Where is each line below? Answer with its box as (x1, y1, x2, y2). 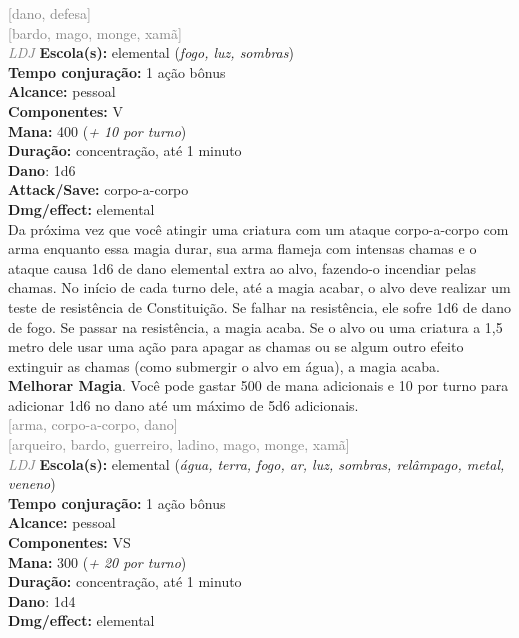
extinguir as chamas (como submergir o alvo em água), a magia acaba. (8, 355, 440, 376)
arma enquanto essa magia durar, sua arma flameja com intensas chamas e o (8, 238, 477, 259)
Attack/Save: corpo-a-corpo (8, 179, 189, 200)
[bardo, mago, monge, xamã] (8, 22, 182, 43)
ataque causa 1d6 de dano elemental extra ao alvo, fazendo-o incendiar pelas (8, 257, 477, 278)
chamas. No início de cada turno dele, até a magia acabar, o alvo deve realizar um (8, 277, 511, 298)
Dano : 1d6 (8, 159, 76, 180)
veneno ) (8, 473, 56, 494)
